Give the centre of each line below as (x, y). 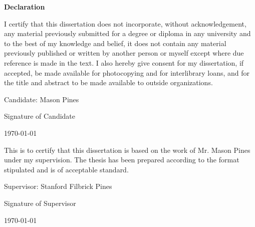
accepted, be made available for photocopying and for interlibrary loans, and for (127, 72)
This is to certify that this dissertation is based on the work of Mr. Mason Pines (127, 150)
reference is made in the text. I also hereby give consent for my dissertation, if (124, 62)
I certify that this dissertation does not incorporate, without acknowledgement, (125, 23)
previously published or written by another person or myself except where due (124, 53)
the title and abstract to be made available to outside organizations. (108, 82)
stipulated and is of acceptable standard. (66, 169)
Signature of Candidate (40, 116)
